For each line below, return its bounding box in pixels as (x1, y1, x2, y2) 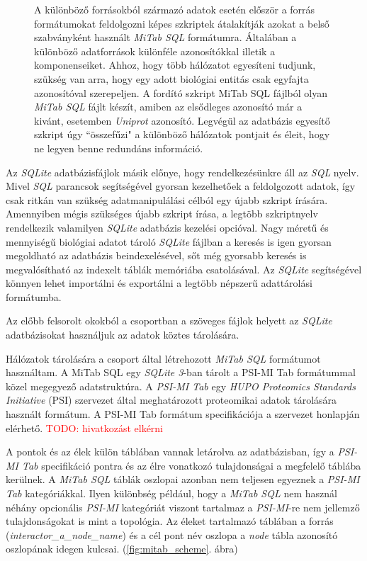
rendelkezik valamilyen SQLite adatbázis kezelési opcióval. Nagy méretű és (6, 220, 329, 234)
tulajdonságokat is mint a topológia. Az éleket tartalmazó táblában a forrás (6, 514, 334, 528)
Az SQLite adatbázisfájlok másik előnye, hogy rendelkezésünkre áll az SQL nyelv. (6, 164, 359, 179)
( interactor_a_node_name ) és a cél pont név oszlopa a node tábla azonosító (6, 527, 338, 542)
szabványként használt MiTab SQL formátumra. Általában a (34, 30, 297, 45)
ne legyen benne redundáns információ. (34, 140, 203, 155)
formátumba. (6, 289, 62, 304)
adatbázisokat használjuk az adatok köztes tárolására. (6, 327, 239, 342)
